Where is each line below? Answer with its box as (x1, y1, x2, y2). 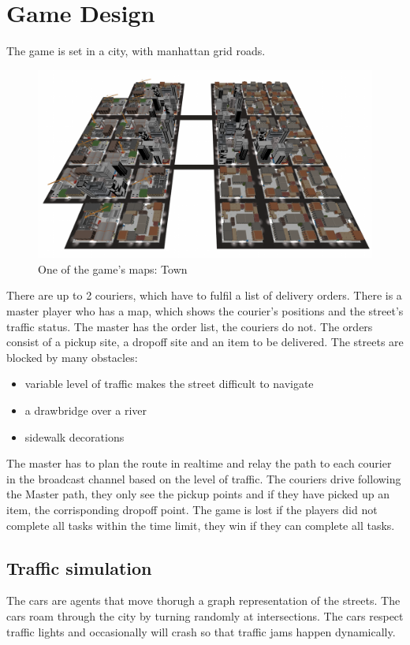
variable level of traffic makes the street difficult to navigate (24, 375, 314, 392)
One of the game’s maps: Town (38, 260, 188, 277)
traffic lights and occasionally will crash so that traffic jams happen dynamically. (6, 623, 396, 639)
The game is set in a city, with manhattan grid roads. (6, 43, 266, 59)
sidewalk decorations (24, 428, 125, 445)
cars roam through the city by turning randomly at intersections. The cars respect (6, 607, 404, 624)
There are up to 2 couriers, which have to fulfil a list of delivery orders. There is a (6, 287, 402, 304)
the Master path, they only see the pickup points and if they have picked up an (6, 486, 390, 502)
